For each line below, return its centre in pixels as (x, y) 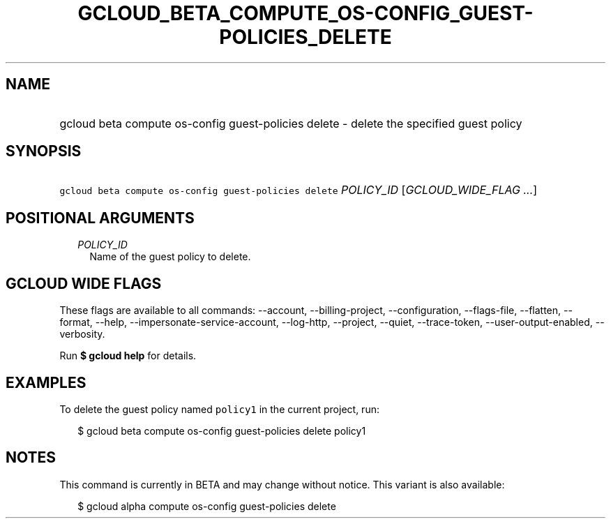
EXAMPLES (46, 382)
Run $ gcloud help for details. (128, 356)
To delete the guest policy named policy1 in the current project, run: (219, 409)
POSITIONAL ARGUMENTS (100, 218)
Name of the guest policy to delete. (170, 257)
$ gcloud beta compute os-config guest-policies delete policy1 (222, 431)
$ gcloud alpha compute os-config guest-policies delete (207, 506)
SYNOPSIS (44, 151)
